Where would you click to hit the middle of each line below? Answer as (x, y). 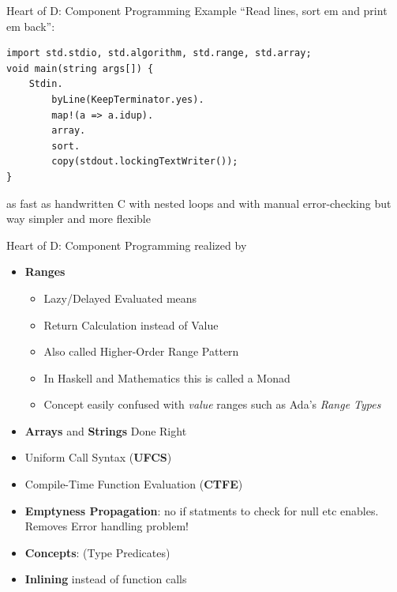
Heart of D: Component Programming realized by (127, 245)
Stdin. (46, 84)
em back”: (31, 26)
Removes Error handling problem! (107, 526)
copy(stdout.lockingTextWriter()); (145, 162)
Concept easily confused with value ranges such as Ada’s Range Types (212, 404)
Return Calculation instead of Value (131, 324)
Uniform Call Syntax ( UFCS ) (98, 457)
